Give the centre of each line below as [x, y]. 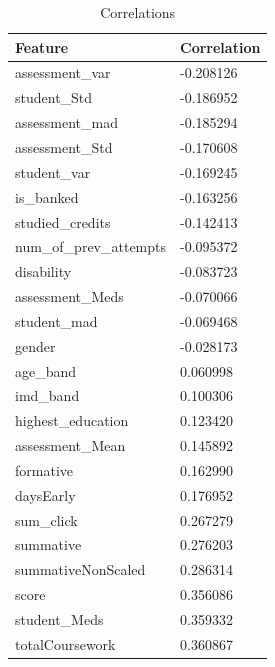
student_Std [54, 97]
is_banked [47, 196]
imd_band [47, 395]
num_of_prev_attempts [91, 246]
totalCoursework [65, 643]
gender [35, 345]
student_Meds [59, 619]
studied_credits [63, 221]
